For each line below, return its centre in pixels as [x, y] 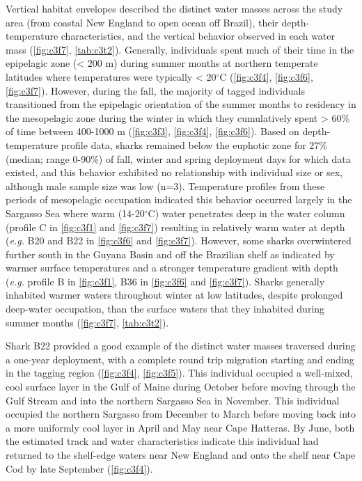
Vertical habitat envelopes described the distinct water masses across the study [174, 8]
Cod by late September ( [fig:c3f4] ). [79, 468]
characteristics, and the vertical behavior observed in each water [198, 36]
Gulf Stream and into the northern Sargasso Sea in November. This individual [173, 400]
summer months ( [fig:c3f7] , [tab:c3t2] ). [87, 322]
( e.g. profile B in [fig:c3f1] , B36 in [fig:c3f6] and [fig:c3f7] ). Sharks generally [165, 281]
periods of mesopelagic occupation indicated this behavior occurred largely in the [179, 199]
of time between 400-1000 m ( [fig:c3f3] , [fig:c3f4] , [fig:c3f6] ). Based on [152, 131]
